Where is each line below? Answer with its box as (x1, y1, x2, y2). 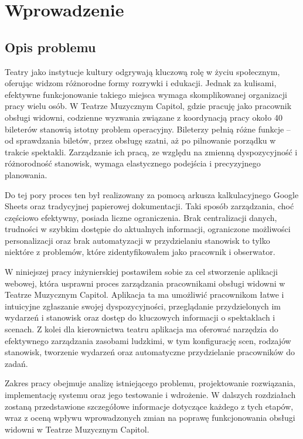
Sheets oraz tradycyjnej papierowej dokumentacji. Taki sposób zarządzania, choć (5, 200, 294, 212)
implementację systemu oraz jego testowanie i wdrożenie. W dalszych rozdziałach (5, 389, 296, 401)
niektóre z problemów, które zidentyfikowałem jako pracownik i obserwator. (5, 246, 275, 258)
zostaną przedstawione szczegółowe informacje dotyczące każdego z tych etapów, (5, 400, 294, 412)
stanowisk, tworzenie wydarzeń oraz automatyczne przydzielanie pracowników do (5, 346, 295, 358)
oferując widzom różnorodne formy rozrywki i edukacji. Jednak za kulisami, (5, 77, 277, 89)
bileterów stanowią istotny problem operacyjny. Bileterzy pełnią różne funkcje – (5, 122, 291, 135)
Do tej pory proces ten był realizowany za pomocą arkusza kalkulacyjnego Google (5, 188, 299, 200)
